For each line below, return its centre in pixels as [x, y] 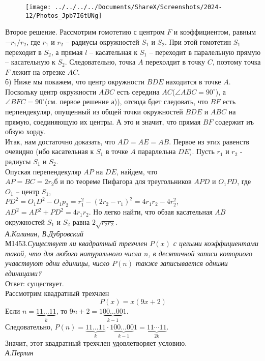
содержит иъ [234, 121]
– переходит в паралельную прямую [205, 52]
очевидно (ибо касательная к [50, 151]
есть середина [138, 91]
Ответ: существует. [35, 283]
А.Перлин [19, 353]
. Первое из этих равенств [209, 141]
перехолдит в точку [175, 62]
